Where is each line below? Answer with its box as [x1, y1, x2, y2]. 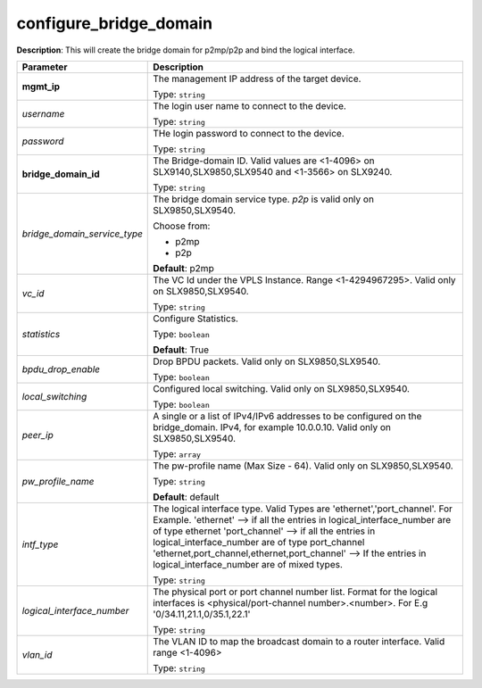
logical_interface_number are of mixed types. [153, 558, 344, 570]
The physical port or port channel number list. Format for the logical [153, 585, 437, 598]
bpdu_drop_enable [21, 362, 101, 375]
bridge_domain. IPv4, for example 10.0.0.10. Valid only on [153, 420, 392, 433]
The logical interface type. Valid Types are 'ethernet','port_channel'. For [153, 502, 453, 515]
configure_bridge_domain [16, 13, 213, 33]
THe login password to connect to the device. [153, 127, 345, 139]
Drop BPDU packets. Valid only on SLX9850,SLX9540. [153, 355, 381, 368]
